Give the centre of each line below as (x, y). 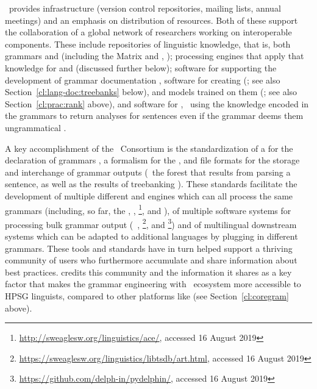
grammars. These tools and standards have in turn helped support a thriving (149, 248)
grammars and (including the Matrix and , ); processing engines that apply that (155, 56)
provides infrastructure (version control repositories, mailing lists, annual (145, 8)
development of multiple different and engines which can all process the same (149, 195)
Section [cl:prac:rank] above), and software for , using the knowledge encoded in (157, 103)
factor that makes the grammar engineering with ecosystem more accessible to (153, 284)
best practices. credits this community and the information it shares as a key (148, 272)
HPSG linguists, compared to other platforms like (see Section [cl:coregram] (147, 295)
